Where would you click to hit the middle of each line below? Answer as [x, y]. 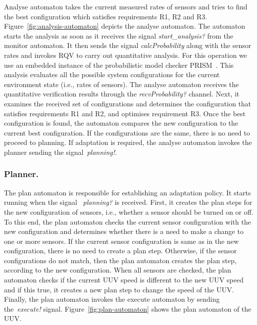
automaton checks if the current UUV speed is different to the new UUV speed [124, 280]
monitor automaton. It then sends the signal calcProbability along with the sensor [128, 45]
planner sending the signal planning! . [60, 152]
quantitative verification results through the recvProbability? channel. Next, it [122, 94]
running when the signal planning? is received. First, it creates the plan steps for [128, 202]
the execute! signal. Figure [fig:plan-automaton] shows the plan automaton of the [128, 308]
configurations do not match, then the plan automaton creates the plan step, [120, 260]
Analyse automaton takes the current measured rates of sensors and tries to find [126, 6]
